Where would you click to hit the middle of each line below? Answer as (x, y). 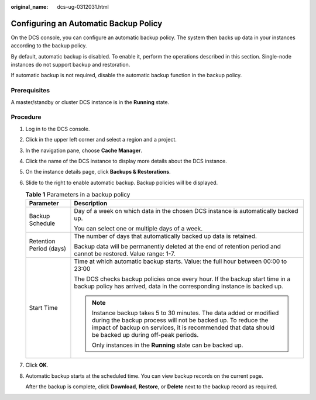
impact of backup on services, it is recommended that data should (183, 327)
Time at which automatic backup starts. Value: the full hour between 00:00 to (181, 261)
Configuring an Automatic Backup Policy (87, 23)
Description (91, 204)
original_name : (30, 7)
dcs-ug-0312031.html (83, 7)
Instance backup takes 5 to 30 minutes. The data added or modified (185, 313)
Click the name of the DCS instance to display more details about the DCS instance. (126, 161)
